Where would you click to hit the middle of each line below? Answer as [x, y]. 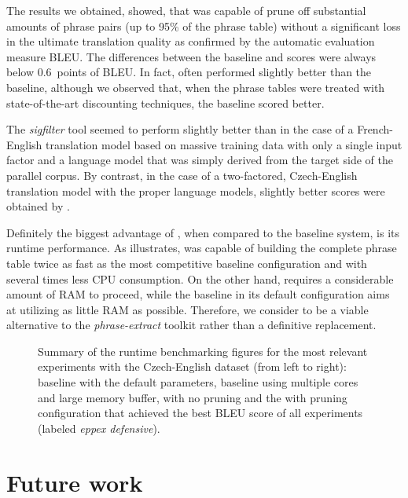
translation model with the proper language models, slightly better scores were [196, 190]
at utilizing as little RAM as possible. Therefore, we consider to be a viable [187, 309]
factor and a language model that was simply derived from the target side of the [200, 160]
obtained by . [38, 206]
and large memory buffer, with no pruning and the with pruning [193, 397]
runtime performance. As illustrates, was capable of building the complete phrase [202, 248]
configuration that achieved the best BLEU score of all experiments [200, 413]
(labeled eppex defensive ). [99, 428]
